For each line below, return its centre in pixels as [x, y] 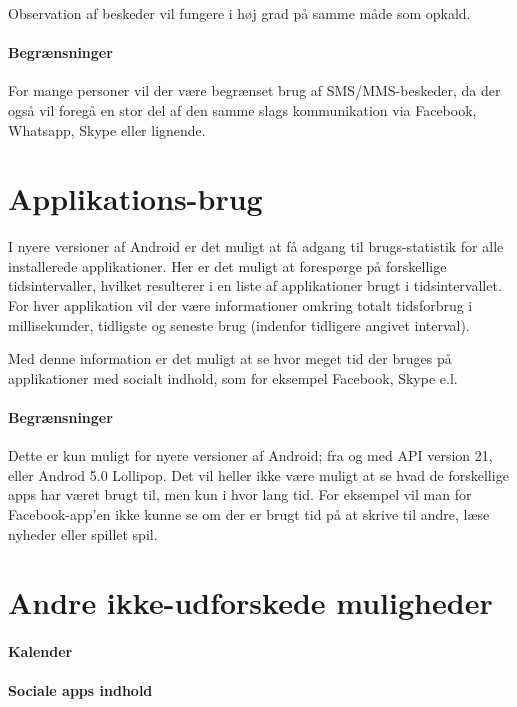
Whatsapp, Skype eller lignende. [107, 129]
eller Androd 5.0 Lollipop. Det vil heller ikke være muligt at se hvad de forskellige [258, 474]
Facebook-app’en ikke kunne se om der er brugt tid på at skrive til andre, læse [249, 514]
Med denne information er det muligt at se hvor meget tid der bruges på [230, 358]
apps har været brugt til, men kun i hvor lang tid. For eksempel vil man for [240, 494]
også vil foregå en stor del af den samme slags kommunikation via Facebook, [242, 109]
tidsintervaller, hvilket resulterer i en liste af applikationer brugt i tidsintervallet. [255, 285]
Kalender [40, 651]
